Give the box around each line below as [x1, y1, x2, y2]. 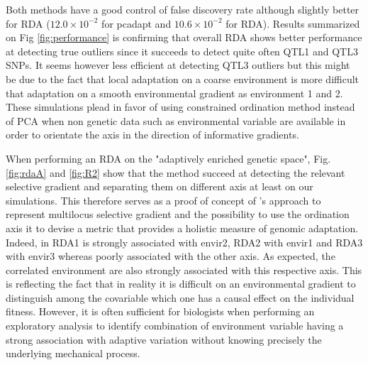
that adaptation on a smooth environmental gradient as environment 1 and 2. [6, 85, 343, 100]
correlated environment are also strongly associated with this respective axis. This [6, 262, 362, 277]
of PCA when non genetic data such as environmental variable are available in [6, 113, 346, 128]
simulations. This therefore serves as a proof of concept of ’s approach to [6, 192, 321, 207]
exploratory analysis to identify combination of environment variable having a [6, 318, 344, 333]
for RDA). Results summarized [225, 16, 360, 31]
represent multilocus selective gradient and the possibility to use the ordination [6, 207, 350, 222]
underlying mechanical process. [6, 346, 140, 361]
